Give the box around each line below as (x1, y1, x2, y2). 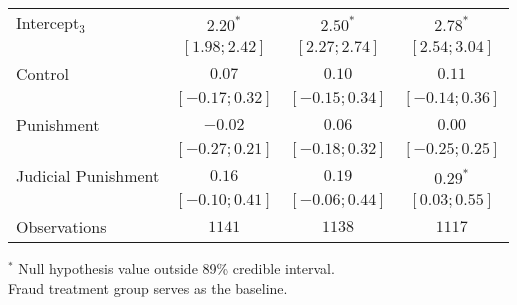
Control (16, 62, 69, 85)
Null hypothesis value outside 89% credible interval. (18, 258, 335, 278)
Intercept (16, 11, 80, 34)
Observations (16, 215, 107, 238)
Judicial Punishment (16, 164, 160, 187)
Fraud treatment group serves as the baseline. (8, 277, 288, 298)
